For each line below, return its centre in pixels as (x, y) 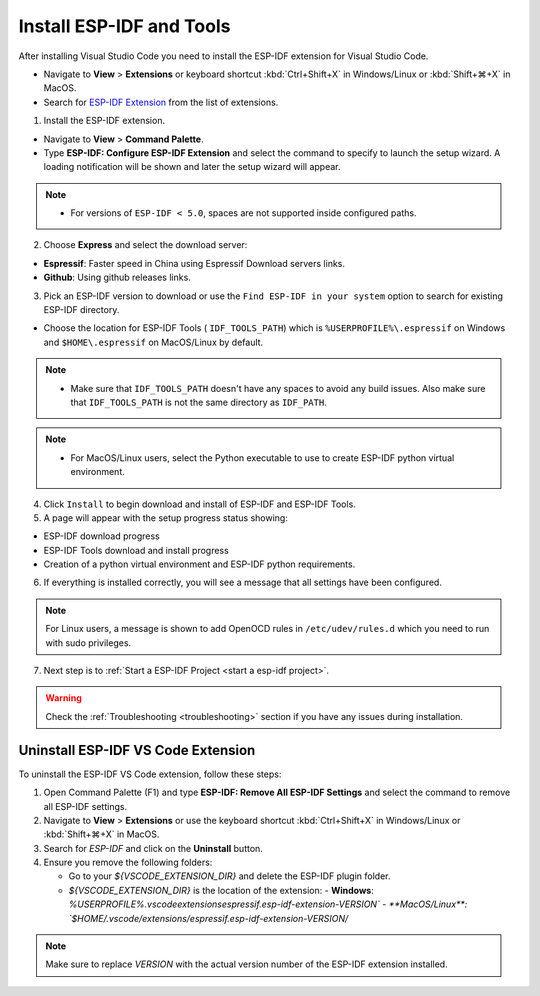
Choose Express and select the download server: (145, 245)
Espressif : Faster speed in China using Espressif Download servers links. (194, 263)
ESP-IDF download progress (101, 536)
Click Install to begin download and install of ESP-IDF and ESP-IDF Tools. (200, 504)
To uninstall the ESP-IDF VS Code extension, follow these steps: (150, 774)
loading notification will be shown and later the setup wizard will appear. (192, 167)
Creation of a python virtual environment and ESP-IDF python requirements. (199, 564)
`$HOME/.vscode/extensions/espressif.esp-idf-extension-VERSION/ (208, 918)
